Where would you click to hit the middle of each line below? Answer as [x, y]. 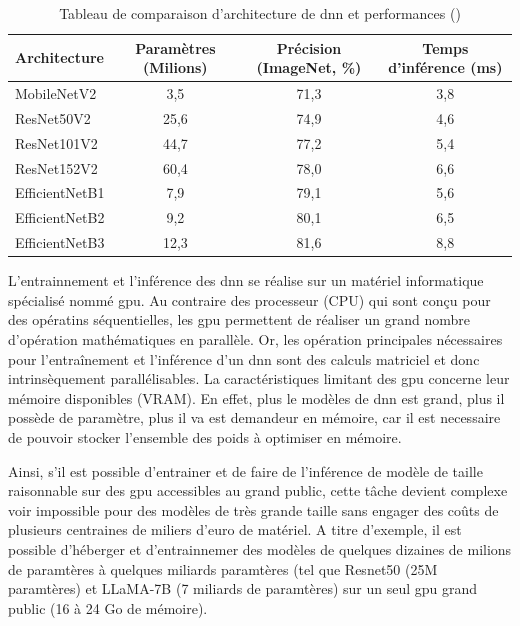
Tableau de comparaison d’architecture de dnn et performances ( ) [260, 13]
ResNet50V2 [53, 117]
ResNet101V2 [56, 142]
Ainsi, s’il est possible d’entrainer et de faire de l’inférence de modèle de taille [245, 470]
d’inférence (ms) [445, 67]
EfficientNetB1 [60, 192]
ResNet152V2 [56, 167]
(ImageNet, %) [309, 67]
